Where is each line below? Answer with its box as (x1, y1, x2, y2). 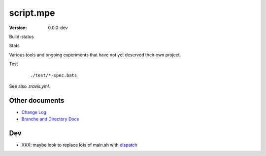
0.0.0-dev (48, 25, 68, 31)
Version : (9, 25, 27, 31)
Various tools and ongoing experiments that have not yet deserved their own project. (9, 52, 181, 58)
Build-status (9, 34, 34, 39)
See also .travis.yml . (9, 83, 50, 89)
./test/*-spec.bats (30, 72, 77, 78)
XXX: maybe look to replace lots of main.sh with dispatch (21, 142, 137, 148)
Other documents (9, 96, 65, 105)
